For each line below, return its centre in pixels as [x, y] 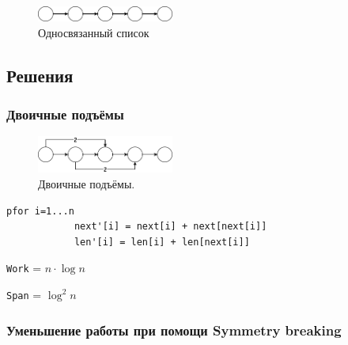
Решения [40, 75]
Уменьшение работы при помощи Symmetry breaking [174, 330]
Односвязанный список [94, 32]
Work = [24, 268]
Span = [24, 295]
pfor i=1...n [40, 211]
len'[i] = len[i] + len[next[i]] [162, 242]
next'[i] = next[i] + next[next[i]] [170, 227]
